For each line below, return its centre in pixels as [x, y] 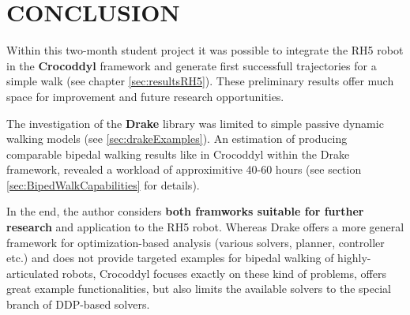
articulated [33, 273]
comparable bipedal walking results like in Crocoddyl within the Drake [178, 154]
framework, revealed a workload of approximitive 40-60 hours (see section [184, 169]
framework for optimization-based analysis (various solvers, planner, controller [196, 242]
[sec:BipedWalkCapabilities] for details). [103, 184]
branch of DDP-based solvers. [78, 304]
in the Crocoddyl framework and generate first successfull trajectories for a [192, 65]
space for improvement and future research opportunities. [145, 96]
